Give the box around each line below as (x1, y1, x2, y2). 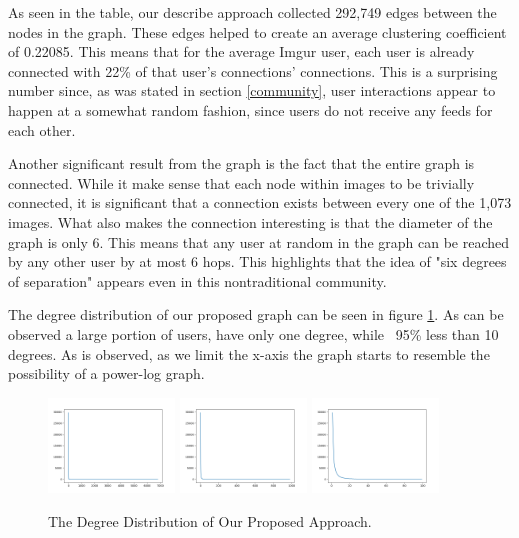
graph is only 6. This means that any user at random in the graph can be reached (8, 231, 510, 252)
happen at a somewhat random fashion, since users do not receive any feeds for (8, 99, 493, 120)
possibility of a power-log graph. (8, 363, 205, 384)
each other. (8, 119, 76, 140)
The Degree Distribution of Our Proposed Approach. (48, 510, 372, 531)
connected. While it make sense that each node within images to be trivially (8, 172, 475, 193)
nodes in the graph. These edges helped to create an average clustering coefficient (8, 21, 507, 42)
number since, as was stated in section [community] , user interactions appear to (8, 80, 496, 101)
